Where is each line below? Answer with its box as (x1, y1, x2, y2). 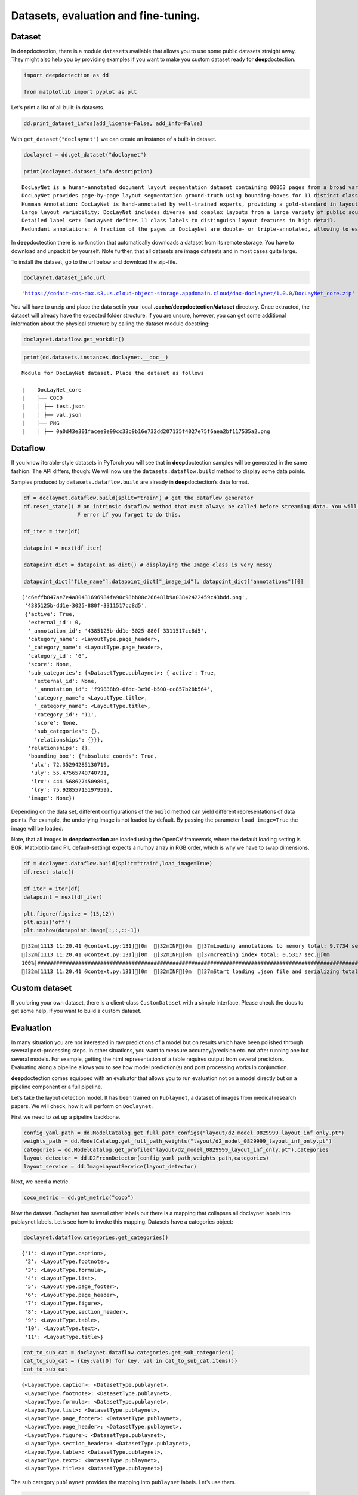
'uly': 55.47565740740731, (30, 770, 110, 777)
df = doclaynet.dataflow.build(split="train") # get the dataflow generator (23, 495, 254, 502)
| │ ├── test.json (21, 403, 85, 410)
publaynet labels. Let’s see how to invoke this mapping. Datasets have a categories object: (11, 1218, 234, 1225)
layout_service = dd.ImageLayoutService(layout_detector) (23, 1163, 197, 1170)
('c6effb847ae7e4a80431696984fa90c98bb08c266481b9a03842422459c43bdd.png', (21, 594, 248, 601)
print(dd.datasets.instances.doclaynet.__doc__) (23, 353, 169, 361)
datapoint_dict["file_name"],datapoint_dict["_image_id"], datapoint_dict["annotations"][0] (23, 578, 304, 585)
